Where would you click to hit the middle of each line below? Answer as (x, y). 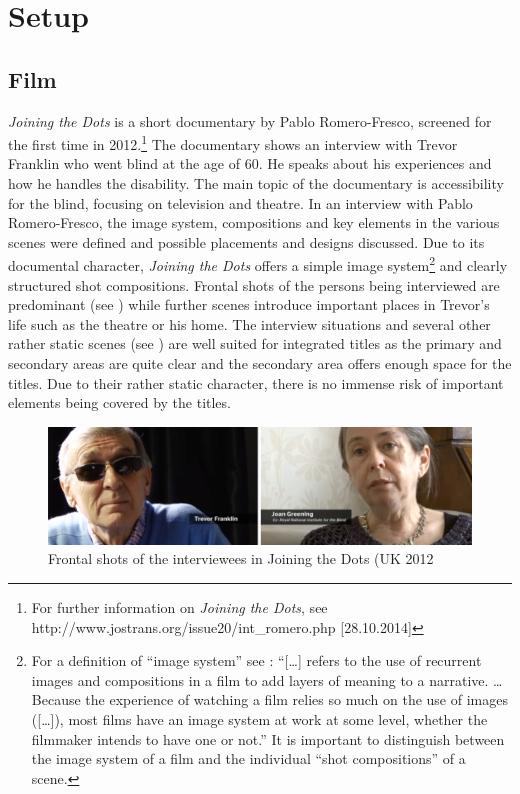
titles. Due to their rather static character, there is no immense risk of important (256, 382)
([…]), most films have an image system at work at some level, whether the (259, 718)
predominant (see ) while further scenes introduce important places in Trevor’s (249, 304)
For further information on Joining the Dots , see (179, 606)
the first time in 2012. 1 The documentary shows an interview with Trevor (233, 142)
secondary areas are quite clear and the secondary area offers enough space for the (260, 363)
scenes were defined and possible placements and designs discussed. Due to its (246, 241)
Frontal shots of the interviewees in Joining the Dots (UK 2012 (241, 558)
